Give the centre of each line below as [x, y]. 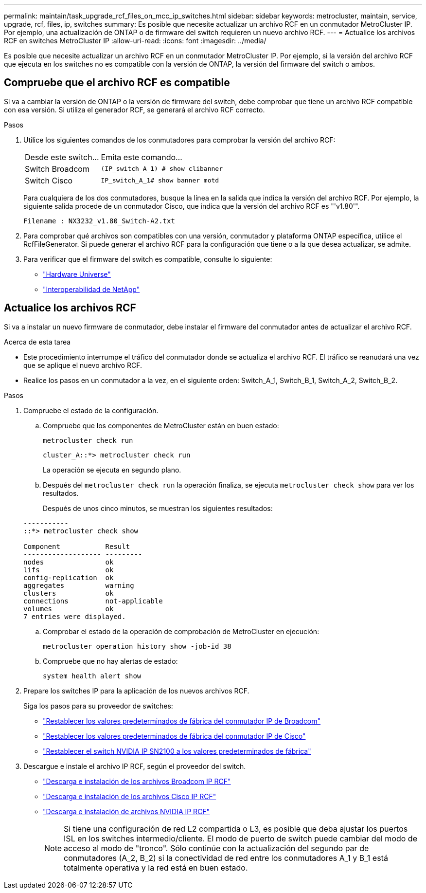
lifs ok [69, 570]
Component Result [77, 546]
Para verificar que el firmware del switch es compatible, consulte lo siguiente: [148, 259]
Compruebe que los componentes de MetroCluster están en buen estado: [161, 425]
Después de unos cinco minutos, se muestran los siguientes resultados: [158, 508]
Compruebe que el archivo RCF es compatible [117, 83]
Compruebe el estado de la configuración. [91, 410]
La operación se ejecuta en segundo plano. [112, 470]
